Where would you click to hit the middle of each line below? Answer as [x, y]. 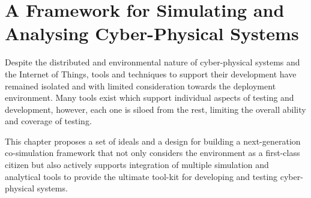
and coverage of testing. [48, 121]
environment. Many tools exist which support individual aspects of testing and [149, 97]
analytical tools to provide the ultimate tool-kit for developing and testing [141, 176]
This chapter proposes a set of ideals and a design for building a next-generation [153, 141]
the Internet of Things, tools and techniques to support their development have [151, 73]
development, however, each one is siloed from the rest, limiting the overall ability [155, 109]
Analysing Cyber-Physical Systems [152, 33]
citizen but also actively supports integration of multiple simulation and [137, 165]
